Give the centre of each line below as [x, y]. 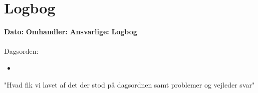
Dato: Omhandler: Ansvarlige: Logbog [71, 32]
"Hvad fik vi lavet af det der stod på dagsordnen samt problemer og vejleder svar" [130, 84]
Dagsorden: [21, 51]
